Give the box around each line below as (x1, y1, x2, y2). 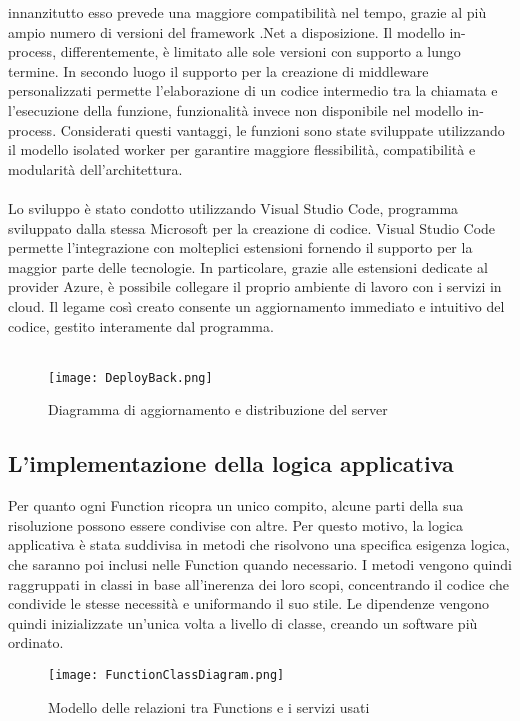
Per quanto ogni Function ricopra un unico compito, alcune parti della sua (8, 495, 464, 516)
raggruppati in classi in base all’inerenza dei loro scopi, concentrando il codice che (8, 573, 510, 594)
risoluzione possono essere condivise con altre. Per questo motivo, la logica (8, 514, 464, 535)
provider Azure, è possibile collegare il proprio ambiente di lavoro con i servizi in (8, 276, 502, 297)
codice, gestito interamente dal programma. (8, 315, 274, 336)
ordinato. (8, 632, 64, 653)
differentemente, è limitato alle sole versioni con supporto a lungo (60, 41, 461, 62)
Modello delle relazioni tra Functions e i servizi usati (48, 696, 370, 717)
